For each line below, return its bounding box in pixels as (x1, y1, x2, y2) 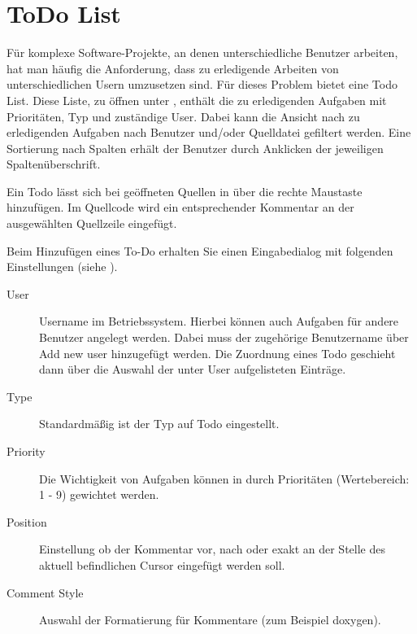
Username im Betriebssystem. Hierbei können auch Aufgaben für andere (39, 313, 399, 330)
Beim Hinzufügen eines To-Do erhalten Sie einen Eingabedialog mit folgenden (7, 242, 393, 259)
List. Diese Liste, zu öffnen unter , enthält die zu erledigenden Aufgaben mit (7, 91, 387, 108)
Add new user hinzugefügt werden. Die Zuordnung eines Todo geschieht (39, 344, 396, 361)
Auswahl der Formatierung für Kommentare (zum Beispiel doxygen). (39, 611, 381, 628)
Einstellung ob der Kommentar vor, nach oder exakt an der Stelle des (39, 540, 385, 557)
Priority (7, 443, 46, 459)
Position (7, 513, 47, 530)
